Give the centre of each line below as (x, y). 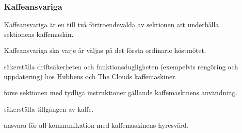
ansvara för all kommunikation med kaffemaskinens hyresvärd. (96, 125)
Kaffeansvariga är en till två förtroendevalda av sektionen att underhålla (112, 25)
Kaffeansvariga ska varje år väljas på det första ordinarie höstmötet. (105, 50)
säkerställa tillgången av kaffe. (49, 108)
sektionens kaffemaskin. (39, 34)
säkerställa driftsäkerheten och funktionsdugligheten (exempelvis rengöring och (121, 66)
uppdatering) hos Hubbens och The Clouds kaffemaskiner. (90, 76)
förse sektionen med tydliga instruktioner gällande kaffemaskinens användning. (121, 92)
